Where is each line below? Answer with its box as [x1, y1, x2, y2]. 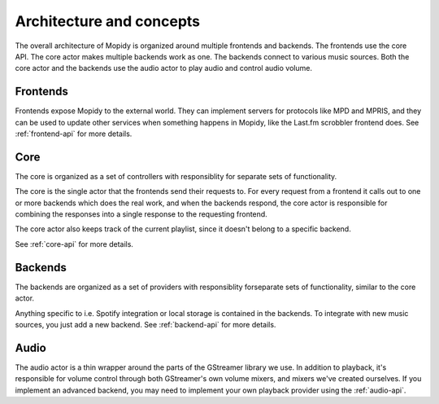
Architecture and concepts [15, 12, 201, 30]
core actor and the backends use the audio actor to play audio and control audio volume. [15, 64, 313, 73]
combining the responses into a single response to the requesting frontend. [15, 209, 267, 219]
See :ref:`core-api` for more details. [15, 239, 134, 248]
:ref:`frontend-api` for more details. [15, 129, 133, 138]
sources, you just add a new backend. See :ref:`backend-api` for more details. [15, 319, 276, 329]
